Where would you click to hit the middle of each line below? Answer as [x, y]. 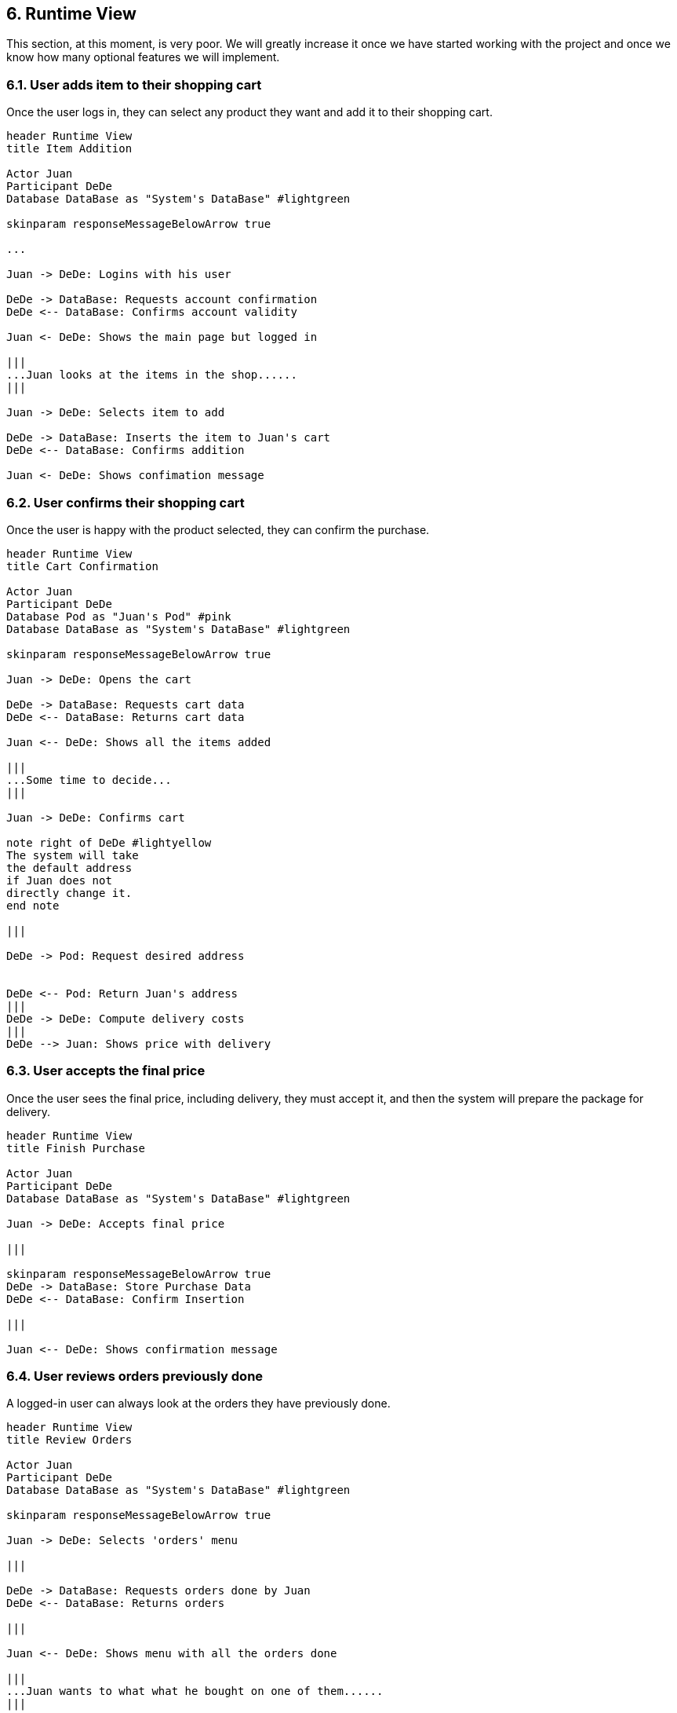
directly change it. [69, 893]
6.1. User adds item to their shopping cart [134, 84]
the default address [69, 867]
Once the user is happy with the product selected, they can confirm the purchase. [218, 529]
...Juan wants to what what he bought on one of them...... [195, 1691]
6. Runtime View [71, 14]
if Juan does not [59, 880]
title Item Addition [69, 149]
